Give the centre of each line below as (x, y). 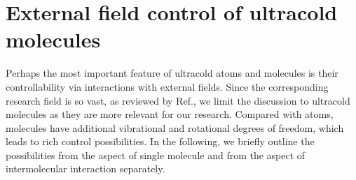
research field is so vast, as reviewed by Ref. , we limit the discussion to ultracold (178, 100)
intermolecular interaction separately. (85, 168)
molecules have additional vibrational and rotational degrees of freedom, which (175, 127)
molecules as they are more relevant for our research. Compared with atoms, (170, 114)
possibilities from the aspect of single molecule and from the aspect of (156, 155)
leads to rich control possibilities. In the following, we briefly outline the (160, 141)
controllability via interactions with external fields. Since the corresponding (167, 86)
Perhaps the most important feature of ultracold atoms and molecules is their (172, 73)
